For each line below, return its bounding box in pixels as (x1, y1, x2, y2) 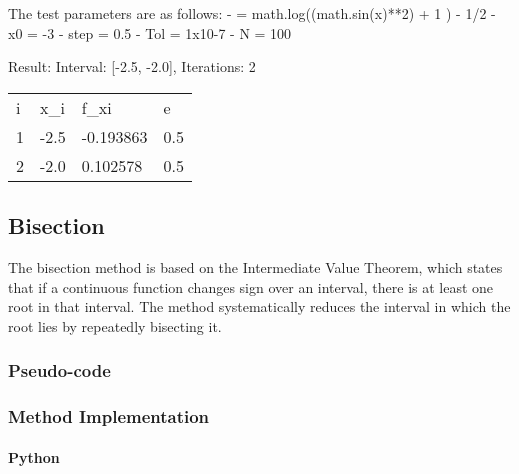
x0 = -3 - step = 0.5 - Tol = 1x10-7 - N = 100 (8, 22, 292, 43)
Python (8, 446, 60, 467)
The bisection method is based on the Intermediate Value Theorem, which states (8, 256, 503, 277)
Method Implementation (8, 404, 210, 429)
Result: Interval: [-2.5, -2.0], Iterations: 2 (8, 56, 256, 77)
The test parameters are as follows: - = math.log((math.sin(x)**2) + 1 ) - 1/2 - (8, 3, 496, 23)
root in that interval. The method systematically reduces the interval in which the (8, 296, 511, 317)
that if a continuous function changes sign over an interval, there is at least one (8, 276, 494, 297)
